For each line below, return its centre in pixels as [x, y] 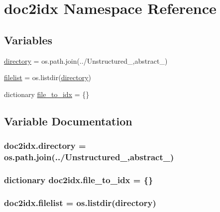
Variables [28, 40]
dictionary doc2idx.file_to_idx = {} [79, 179]
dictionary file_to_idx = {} [47, 94]
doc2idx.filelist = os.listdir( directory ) [80, 202]
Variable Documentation [68, 121]
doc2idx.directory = [45, 146]
